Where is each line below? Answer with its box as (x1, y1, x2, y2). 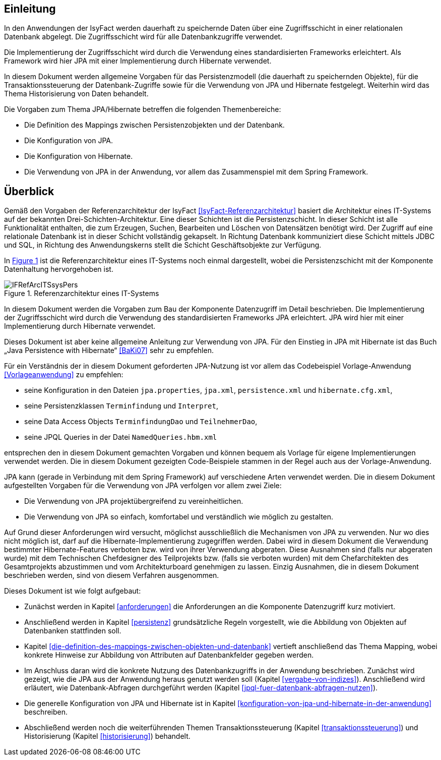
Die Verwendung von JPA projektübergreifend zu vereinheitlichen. (24, 497, 243, 506)
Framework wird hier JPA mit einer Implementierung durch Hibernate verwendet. (4, 56, 272, 66)
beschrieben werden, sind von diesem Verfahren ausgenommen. (4, 571, 219, 580)
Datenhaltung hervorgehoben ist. (4, 265, 113, 274)
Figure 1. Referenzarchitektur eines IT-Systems (4, 289, 159, 298)
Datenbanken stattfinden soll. (24, 626, 121, 635)
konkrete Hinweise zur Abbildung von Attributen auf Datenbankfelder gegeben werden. (24, 651, 314, 660)
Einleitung (4, 3, 56, 15)
